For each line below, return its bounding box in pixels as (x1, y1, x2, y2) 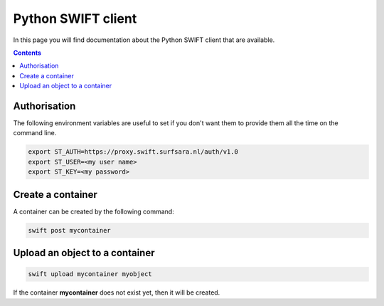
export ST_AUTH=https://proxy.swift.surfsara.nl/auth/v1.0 (28, 148, 238, 156)
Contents (13, 48, 42, 57)
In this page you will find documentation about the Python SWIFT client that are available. (13, 36, 275, 44)
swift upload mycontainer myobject (28, 270, 152, 278)
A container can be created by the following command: (13, 207, 174, 216)
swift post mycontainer (28, 226, 112, 234)
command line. (13, 129, 57, 137)
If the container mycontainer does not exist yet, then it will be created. (13, 288, 220, 297)
